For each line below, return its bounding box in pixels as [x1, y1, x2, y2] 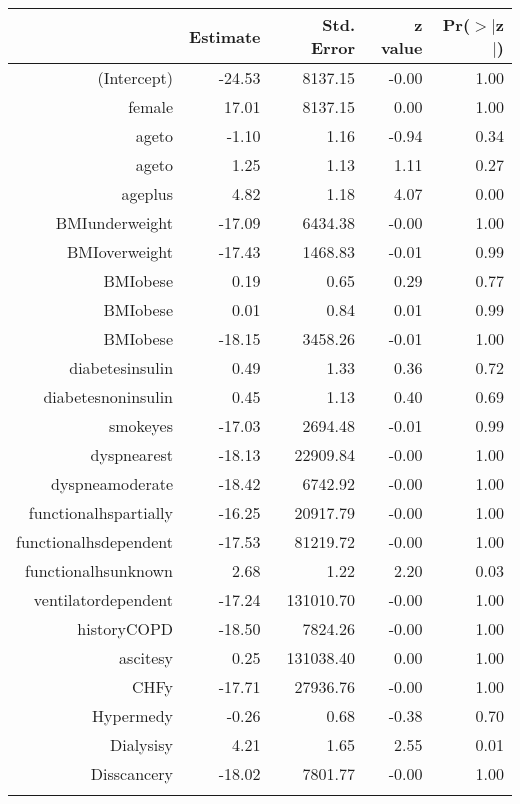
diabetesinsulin [69, 356, 174, 379]
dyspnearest [90, 443, 174, 466]
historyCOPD [77, 617, 174, 640]
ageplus [121, 182, 174, 205]
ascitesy [119, 646, 174, 669]
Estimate [189, 24, 261, 48]
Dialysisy [109, 733, 174, 756]
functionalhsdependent [16, 530, 174, 553]
